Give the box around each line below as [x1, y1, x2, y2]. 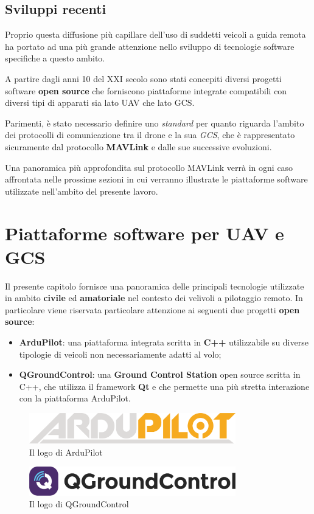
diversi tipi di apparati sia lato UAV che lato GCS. [5, 96, 195, 109]
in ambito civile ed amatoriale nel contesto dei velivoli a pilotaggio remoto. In [5, 291, 303, 304]
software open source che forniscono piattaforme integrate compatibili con [5, 84, 287, 97]
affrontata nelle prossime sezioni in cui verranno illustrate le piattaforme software [5, 173, 308, 186]
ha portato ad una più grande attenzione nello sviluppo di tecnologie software [5, 40, 295, 52]
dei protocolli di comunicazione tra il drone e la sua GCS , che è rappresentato [5, 128, 295, 141]
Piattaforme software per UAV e [5, 220, 284, 245]
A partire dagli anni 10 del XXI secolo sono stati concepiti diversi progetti [5, 72, 282, 85]
